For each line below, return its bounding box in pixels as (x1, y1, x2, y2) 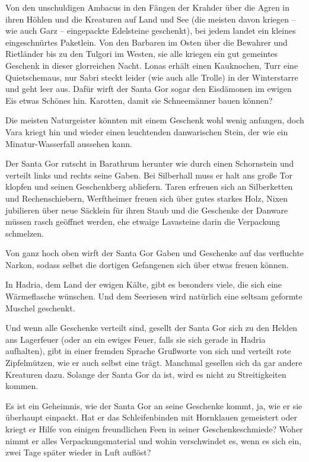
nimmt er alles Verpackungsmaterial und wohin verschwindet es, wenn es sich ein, (5, 434, 302, 447)
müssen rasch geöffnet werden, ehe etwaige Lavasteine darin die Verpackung (5, 215, 281, 228)
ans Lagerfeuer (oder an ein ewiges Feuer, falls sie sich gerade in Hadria (5, 333, 266, 345)
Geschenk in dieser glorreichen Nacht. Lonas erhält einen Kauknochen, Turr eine (5, 59, 298, 71)
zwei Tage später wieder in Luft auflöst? (5, 446, 151, 458)
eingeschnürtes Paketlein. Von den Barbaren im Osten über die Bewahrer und (5, 36, 288, 48)
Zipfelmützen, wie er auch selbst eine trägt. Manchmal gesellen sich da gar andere (5, 356, 302, 369)
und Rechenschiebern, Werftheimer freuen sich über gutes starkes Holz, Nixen (5, 192, 288, 204)
